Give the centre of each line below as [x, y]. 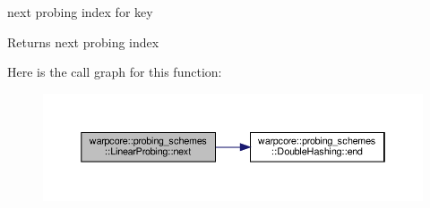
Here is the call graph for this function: [115, 72]
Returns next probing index [83, 42]
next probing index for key [80, 12]
